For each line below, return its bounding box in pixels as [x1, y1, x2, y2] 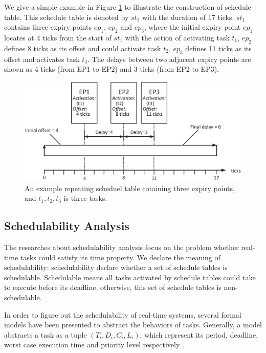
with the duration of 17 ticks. [142, 11, 234, 22]
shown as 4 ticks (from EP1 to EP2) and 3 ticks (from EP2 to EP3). [4, 64, 219, 74]
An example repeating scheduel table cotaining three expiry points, [25, 182, 235, 193]
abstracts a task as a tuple [4, 329, 87, 340]
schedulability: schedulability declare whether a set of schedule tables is [4, 262, 228, 273]
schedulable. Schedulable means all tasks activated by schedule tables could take [4, 272, 256, 282]
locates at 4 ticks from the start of [4, 32, 112, 43]
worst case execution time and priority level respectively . [4, 339, 184, 350]
